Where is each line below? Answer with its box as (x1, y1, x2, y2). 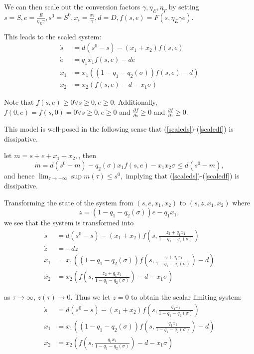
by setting (168, 1, 199, 11)
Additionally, (118, 97, 157, 107)
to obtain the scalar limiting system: (131, 292, 242, 302)
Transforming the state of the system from (4, 197, 133, 207)
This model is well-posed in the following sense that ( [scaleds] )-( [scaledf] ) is (4, 124, 234, 134)
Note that (4, 97, 34, 107)
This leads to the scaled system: (4, 31, 102, 41)
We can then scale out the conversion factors (4, 1, 140, 11)
